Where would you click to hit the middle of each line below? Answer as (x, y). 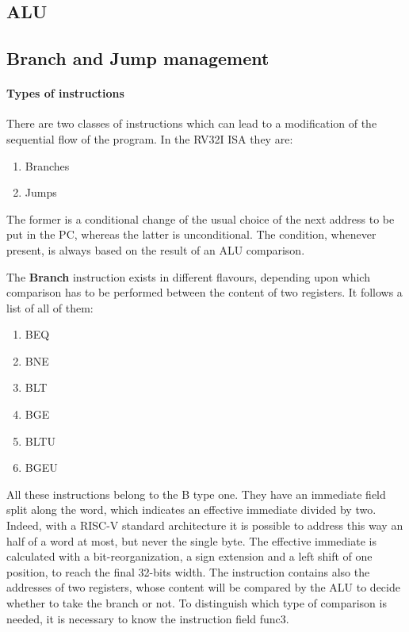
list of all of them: (50, 307)
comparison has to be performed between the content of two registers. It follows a (204, 292)
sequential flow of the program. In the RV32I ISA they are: (150, 138)
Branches (47, 165)
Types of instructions (65, 93)
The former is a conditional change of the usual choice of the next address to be (201, 218)
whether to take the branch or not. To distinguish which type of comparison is (197, 603)
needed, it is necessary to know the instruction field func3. (148, 618)
